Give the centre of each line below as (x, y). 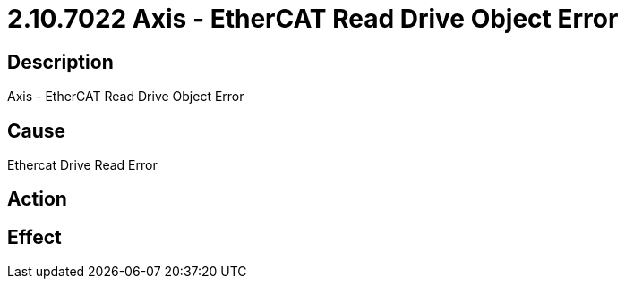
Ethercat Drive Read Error (82, 165)
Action (37, 199)
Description (60, 62)
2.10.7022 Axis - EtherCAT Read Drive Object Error (313, 19)
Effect (34, 237)
